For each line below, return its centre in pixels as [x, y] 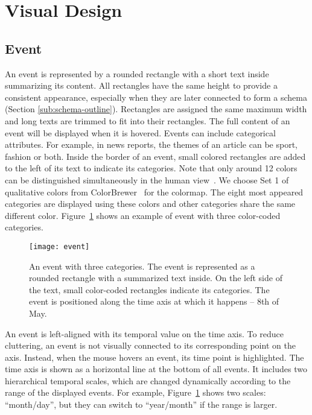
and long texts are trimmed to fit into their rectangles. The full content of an [148, 120]
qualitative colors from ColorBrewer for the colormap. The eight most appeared [154, 192]
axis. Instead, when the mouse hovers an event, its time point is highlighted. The [154, 357]
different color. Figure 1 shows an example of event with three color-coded [143, 215]
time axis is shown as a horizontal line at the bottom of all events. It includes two [156, 369]
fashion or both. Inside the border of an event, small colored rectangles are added [155, 156]
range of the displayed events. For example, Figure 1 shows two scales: [135, 392]
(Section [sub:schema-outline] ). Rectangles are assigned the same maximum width [156, 109]
